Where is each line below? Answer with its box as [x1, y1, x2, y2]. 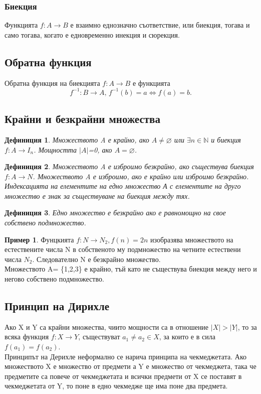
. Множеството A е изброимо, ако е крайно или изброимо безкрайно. [33, 171, 249, 181]
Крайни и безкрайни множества [5, 111, 160, 126]
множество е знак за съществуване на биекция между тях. [5, 190, 190, 201]
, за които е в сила [159, 331, 215, 342]
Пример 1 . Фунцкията [5, 234, 74, 244]
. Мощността [34, 144, 77, 155]
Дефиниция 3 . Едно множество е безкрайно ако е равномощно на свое [5, 207, 226, 218]
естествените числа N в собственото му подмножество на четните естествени [5, 244, 241, 254]
